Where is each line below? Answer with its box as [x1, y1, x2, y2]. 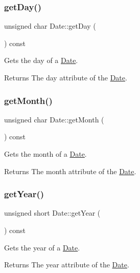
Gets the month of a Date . [4, 149, 87, 159]
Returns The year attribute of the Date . [4, 259, 129, 270]
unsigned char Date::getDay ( [4, 20, 96, 31]
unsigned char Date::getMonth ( [4, 114, 104, 124]
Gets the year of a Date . [4, 242, 80, 253]
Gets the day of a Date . [4, 55, 78, 66]
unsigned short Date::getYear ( [4, 207, 101, 218]
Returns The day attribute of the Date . [4, 72, 127, 82]
